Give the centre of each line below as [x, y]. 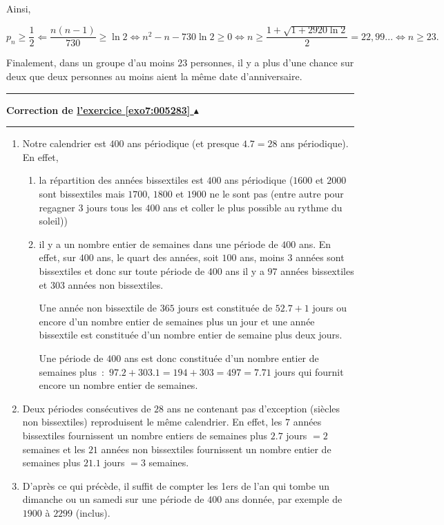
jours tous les [114, 207]
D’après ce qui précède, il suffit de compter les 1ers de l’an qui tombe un [176, 485]
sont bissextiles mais [82, 193]
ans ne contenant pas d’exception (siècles [253, 408]
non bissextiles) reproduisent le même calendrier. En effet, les [152, 422]
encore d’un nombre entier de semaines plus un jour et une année [177, 321]
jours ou [330, 308]
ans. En [315, 244]
